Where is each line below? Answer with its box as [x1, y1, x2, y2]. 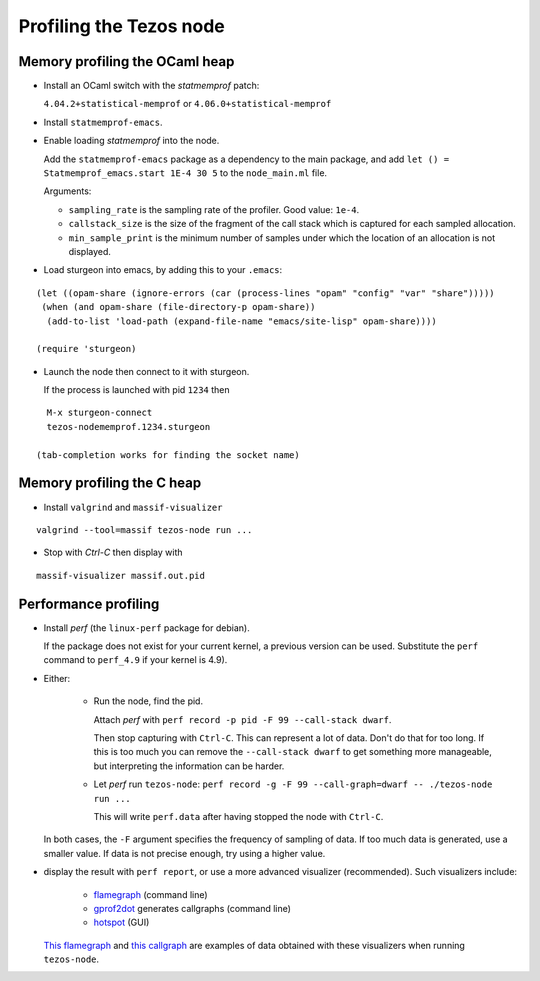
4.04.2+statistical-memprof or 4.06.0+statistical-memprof [43, 98, 332, 110]
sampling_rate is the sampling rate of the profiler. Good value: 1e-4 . [68, 203, 360, 215]
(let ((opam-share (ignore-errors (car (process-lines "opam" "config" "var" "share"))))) [36, 287, 495, 299]
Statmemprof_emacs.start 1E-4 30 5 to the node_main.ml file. [43, 167, 328, 179]
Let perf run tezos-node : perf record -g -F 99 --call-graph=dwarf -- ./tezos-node [93, 778, 493, 790]
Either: [43, 672, 71, 684]
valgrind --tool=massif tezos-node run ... [36, 524, 253, 535]
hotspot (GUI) [93, 916, 150, 929]
